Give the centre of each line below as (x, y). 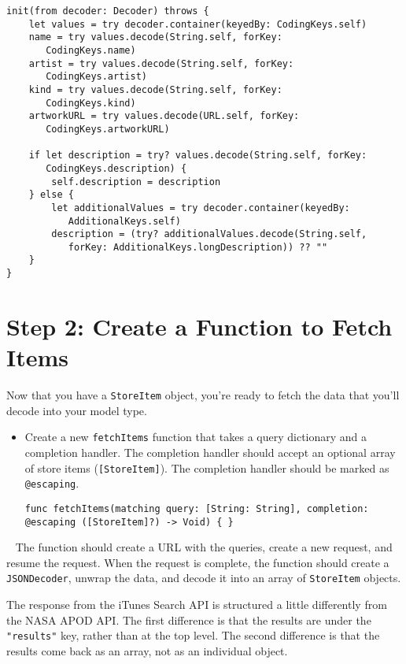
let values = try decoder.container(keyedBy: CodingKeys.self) (198, 24)
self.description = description (136, 182)
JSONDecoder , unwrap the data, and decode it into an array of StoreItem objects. (204, 578)
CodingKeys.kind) (91, 103)
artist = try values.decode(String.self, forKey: (161, 63)
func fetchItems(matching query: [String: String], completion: (197, 508)
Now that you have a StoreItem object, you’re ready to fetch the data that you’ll (203, 395)
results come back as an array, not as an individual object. (147, 650)
